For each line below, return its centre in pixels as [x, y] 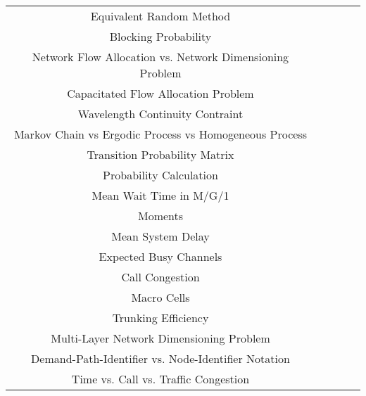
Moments [160, 216]
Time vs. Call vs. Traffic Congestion [160, 379]
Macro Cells [160, 297]
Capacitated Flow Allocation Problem [160, 93]
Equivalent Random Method [160, 16]
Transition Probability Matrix [160, 154]
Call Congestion [160, 277]
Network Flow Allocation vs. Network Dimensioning [160, 57]
